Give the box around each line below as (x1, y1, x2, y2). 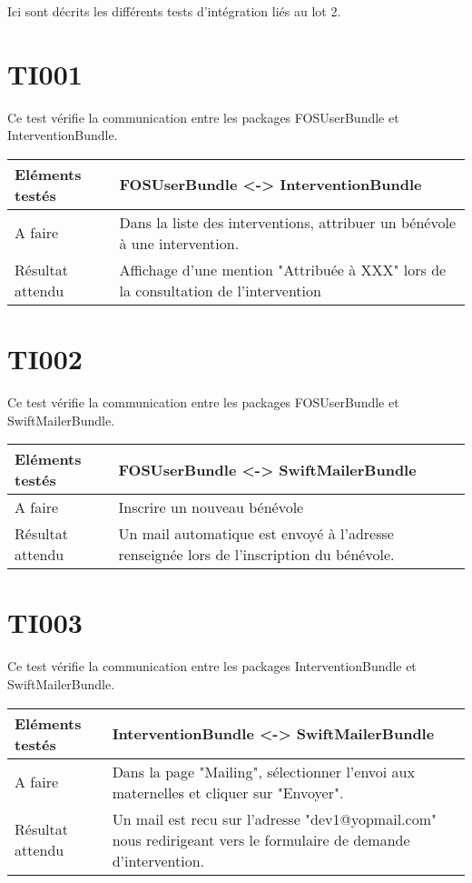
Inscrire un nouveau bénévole (118, 497, 304, 518)
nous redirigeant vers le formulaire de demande (112, 828, 410, 850)
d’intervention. (112, 849, 205, 871)
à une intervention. (119, 232, 240, 254)
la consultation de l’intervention (119, 279, 321, 301)
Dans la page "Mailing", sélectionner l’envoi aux (112, 760, 415, 782)
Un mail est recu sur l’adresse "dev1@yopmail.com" (112, 808, 437, 829)
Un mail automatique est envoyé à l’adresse (118, 523, 394, 545)
